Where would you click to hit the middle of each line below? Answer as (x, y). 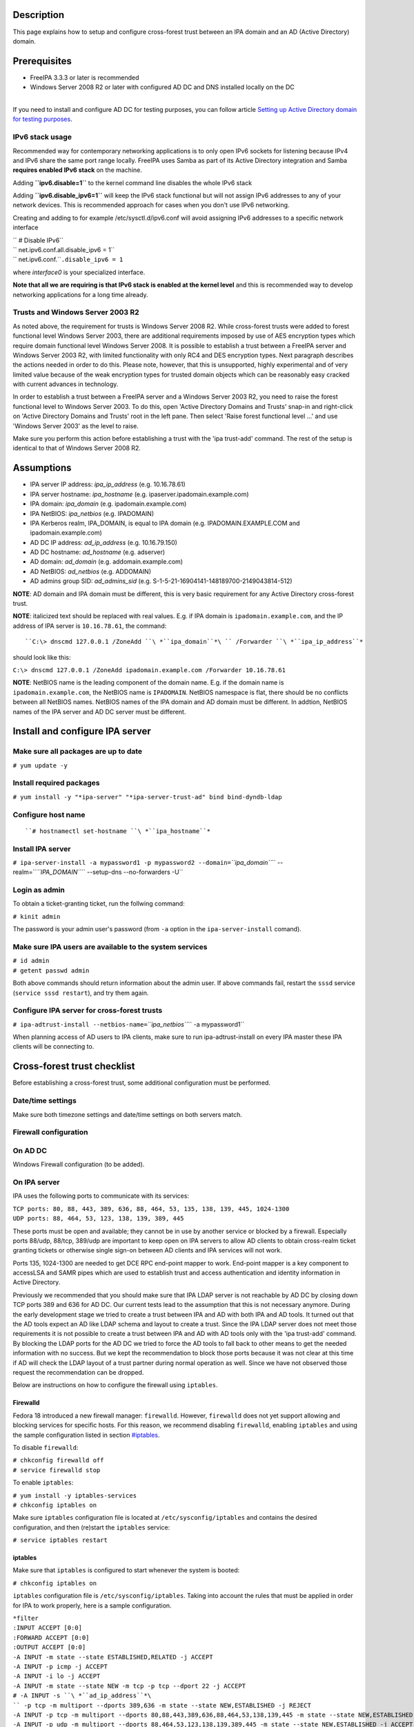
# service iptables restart (60, 1540)
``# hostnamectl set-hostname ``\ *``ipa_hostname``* (118, 831)
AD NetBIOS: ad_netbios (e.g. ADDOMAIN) (91, 571)
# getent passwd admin (51, 970)
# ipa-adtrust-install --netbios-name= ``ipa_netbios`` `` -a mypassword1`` (129, 1024)
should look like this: (42, 657)
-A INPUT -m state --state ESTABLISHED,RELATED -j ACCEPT (113, 1657)
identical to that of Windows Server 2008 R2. (77, 448)
